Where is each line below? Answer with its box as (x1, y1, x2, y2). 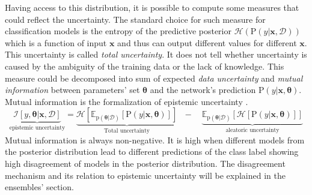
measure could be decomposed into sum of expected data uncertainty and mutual (5, 71, 303, 84)
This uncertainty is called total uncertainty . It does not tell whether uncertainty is (5, 48, 307, 61)
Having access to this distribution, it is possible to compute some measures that (5, 1, 299, 13)
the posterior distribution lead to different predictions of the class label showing (5, 145, 299, 158)
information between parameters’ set (5, 83, 140, 96)
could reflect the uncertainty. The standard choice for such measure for (5, 13, 266, 25)
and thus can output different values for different (117, 36, 297, 49)
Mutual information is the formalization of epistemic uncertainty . (5, 95, 248, 107)
